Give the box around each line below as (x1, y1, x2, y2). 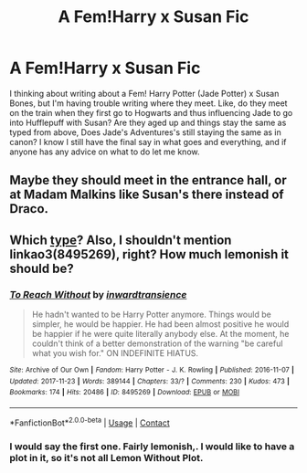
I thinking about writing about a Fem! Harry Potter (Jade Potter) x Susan (9, 88, 280, 99)
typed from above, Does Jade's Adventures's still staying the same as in (9, 126, 281, 138)
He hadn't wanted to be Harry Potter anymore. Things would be (31, 309, 271, 321)
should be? (9, 260, 75, 276)
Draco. (9, 201, 48, 216)
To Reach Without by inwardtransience (9, 288, 187, 300)
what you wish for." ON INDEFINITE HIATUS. (31, 348, 199, 359)
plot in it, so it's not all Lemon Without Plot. (9, 451, 204, 464)
